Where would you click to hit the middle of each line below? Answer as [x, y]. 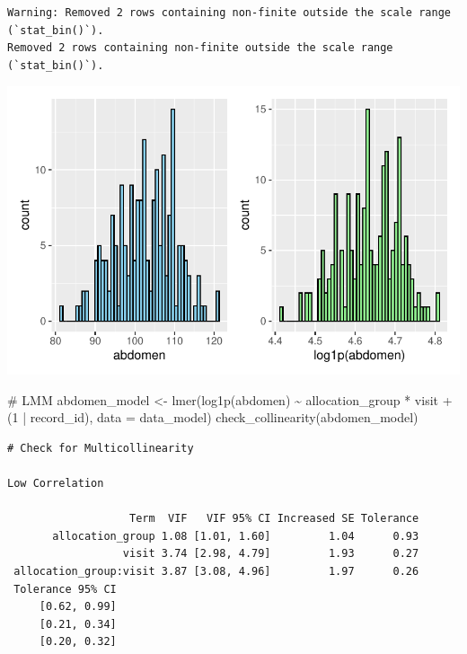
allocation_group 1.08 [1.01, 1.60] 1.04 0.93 [236, 536]
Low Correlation [56, 484]
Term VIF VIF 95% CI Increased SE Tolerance [274, 519]
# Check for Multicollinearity [101, 448]
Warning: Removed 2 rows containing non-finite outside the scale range [229, 13]
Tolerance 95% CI [65, 589]
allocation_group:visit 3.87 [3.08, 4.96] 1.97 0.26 [216, 572]
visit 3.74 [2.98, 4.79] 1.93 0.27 [271, 554]
